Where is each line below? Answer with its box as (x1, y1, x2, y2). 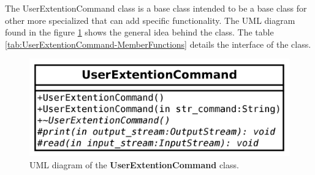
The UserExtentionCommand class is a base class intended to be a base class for (5, 2, 307, 14)
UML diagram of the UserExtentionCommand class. (29, 158, 239, 171)
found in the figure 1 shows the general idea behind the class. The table (5, 26, 274, 39)
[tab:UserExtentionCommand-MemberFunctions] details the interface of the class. (5, 37, 311, 50)
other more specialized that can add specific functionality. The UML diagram (5, 13, 295, 26)
